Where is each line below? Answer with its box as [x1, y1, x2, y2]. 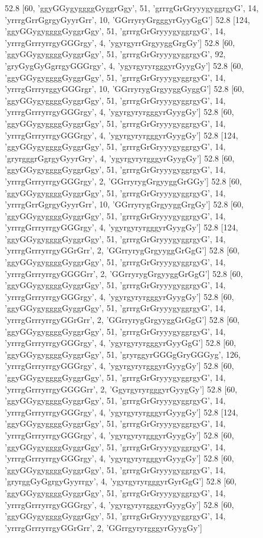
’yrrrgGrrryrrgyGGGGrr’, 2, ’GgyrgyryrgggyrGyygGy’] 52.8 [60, [5, 382, 238, 395]
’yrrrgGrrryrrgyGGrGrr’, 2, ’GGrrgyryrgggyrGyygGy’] [5, 521, 202, 533]
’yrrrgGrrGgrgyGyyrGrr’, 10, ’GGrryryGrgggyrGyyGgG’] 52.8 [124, [5, 13, 250, 25]
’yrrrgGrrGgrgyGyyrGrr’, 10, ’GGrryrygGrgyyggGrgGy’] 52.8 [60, [5, 198, 244, 210]
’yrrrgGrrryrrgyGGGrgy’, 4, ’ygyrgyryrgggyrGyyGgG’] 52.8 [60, [5, 336, 236, 349]
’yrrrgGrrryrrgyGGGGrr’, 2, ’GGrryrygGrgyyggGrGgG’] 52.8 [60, [5, 267, 243, 279]
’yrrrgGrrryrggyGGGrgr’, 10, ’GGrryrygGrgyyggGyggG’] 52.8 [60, [5, 82, 244, 95]
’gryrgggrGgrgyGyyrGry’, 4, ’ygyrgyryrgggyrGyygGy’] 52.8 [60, [5, 151, 235, 164]
